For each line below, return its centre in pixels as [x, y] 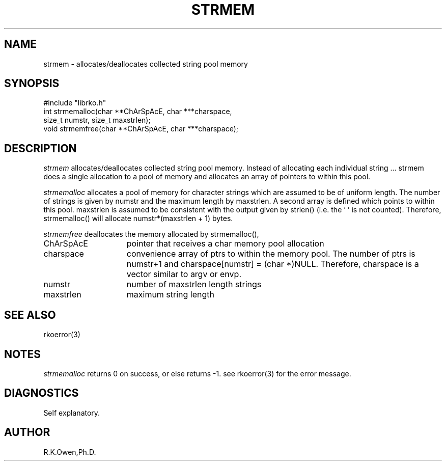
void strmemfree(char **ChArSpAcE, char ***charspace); [141, 129]
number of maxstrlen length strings [194, 284]
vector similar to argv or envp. [184, 274]
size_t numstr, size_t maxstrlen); [97, 120]
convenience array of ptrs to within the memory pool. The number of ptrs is [271, 254]
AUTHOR [27, 432]
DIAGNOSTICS [41, 393]
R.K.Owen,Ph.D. [70, 452]
